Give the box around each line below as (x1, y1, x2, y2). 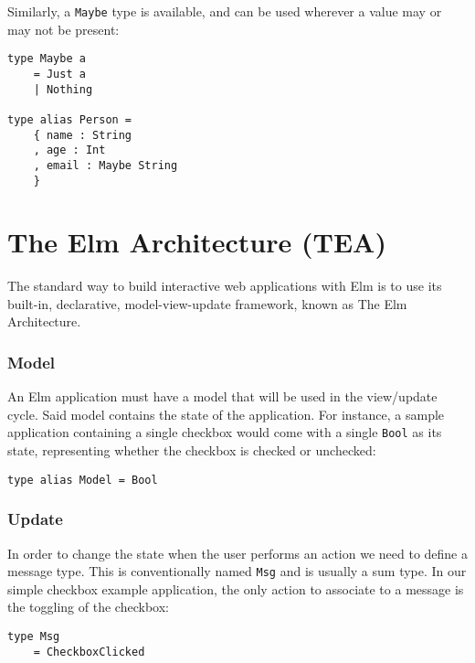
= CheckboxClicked (33, 645, 145, 658)
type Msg (7, 630, 60, 644)
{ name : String (33, 128, 132, 142)
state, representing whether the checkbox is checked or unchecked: (7, 441, 376, 460)
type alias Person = (7, 112, 132, 126)
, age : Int (33, 144, 106, 157)
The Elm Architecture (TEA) (7, 223, 386, 261)
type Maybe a (7, 52, 86, 66)
